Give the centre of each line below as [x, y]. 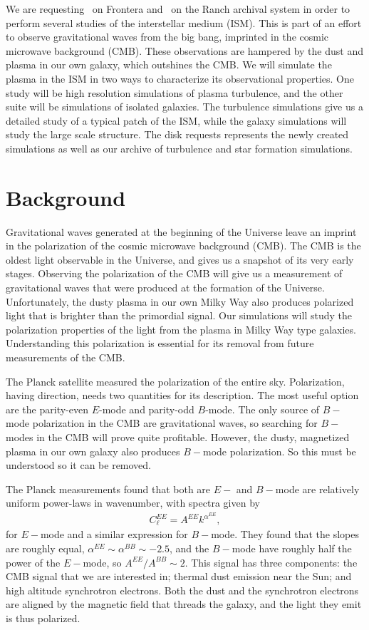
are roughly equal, [45, 548]
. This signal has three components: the [271, 562]
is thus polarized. [43, 618]
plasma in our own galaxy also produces [93, 451]
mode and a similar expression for [114, 534]
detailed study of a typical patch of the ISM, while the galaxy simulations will [176, 120]
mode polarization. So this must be [279, 451]
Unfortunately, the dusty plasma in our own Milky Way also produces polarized [180, 301]
